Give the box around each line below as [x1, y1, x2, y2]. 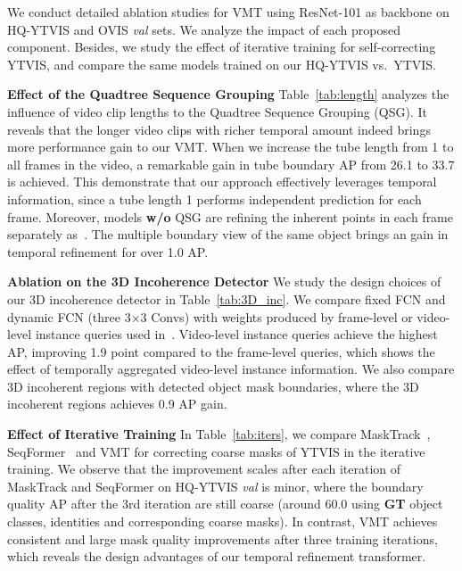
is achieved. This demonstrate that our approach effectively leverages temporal [7, 172, 437, 191]
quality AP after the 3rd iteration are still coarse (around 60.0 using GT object [7, 494, 443, 513]
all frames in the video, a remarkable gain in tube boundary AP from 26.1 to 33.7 [7, 154, 455, 173]
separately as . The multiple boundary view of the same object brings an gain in [7, 225, 449, 244]
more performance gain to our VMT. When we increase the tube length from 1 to [7, 137, 454, 156]
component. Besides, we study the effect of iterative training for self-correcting [7, 37, 436, 56]
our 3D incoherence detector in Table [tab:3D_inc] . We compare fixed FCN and [7, 289, 446, 308]
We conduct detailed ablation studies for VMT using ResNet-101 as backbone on [7, 3, 450, 21]
